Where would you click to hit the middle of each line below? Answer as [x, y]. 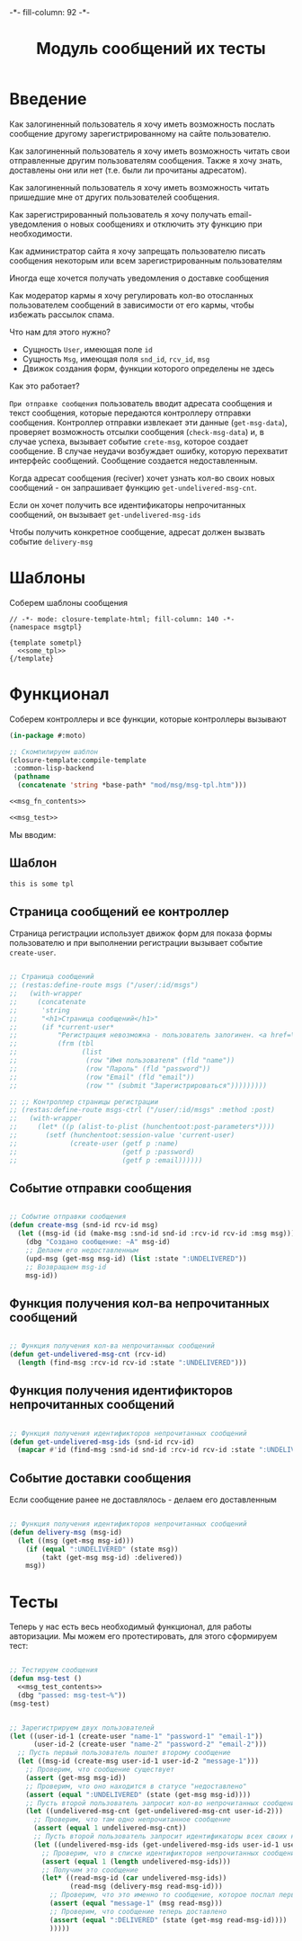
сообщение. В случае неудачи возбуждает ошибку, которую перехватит [149, 450]
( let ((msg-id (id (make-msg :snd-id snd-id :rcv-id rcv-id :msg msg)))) [158, 1233]
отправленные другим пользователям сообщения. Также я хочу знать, [146, 160]
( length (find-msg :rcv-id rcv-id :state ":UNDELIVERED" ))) [132, 1362]
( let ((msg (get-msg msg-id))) [76, 1540]
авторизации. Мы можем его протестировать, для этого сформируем [143, 1636]
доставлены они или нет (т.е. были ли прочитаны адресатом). [128, 170]
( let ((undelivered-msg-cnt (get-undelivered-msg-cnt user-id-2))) [154, 1812]
